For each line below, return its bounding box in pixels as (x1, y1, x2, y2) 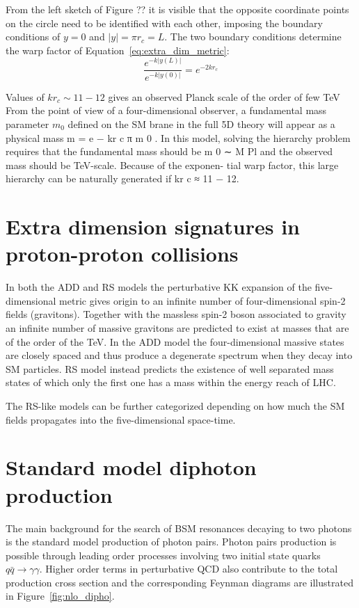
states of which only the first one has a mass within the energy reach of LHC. (6, 375, 336, 390)
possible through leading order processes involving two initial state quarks (6, 547, 321, 562)
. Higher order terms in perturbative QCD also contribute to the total (39, 561, 338, 576)
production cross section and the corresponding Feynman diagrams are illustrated (6, 575, 353, 589)
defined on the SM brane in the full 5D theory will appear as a (67, 116, 335, 131)
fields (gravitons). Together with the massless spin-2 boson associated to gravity (6, 307, 346, 321)
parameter (6, 116, 49, 131)
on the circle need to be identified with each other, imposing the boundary (6, 15, 323, 30)
